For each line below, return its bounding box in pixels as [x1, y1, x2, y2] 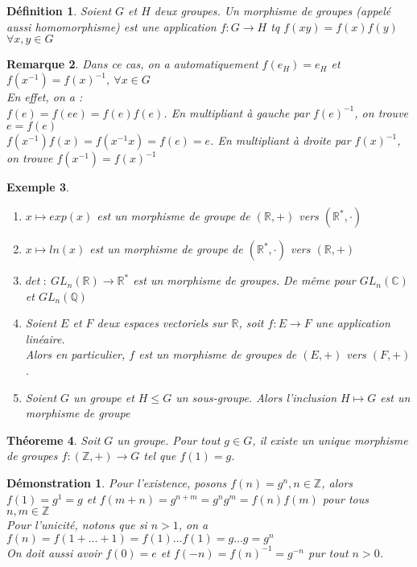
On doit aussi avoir [6, 544, 102, 561]
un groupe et [73, 388, 134, 405]
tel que [143, 447, 176, 464]
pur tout [308, 544, 349, 561]
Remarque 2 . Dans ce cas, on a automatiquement [6, 55, 258, 72]
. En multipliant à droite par [210, 132, 351, 149]
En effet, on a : [6, 88, 83, 105]
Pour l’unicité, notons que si [6, 516, 147, 533]
